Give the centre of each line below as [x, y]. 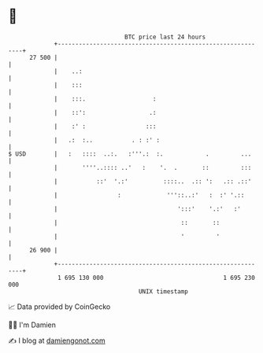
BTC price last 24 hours [165, 37]
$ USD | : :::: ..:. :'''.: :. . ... [130, 154]
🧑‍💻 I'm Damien [32, 325]
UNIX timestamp [163, 291]
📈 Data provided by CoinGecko [59, 307]
